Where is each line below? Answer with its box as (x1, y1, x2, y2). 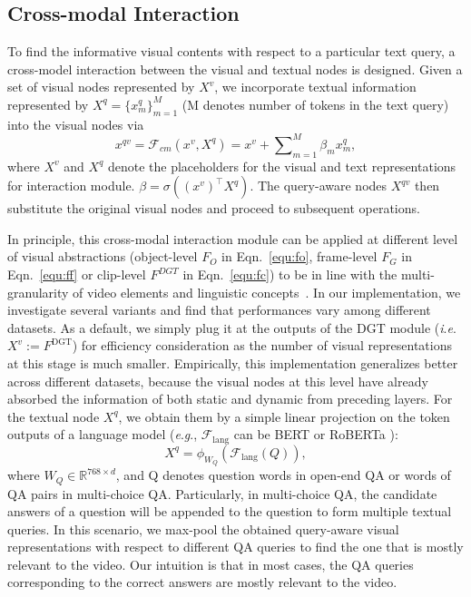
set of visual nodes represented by (7, 77, 195, 96)
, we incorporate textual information (214, 77, 417, 96)
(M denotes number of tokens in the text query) (182, 94, 449, 113)
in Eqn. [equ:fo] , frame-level (221, 247, 378, 266)
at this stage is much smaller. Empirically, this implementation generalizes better (7, 354, 458, 373)
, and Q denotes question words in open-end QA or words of (115, 465, 451, 484)
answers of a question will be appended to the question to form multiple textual (7, 502, 452, 521)
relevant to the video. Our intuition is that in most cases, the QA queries (7, 554, 414, 573)
